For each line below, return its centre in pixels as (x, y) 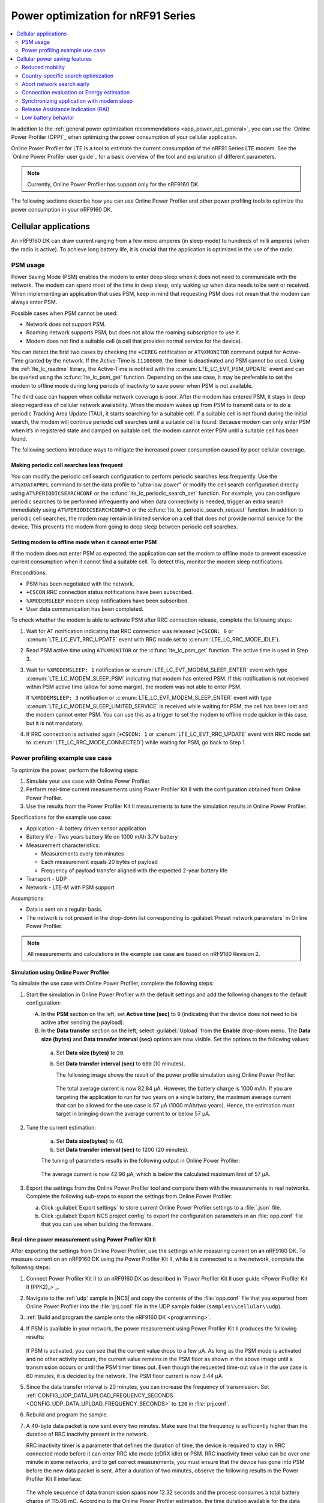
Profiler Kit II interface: (54, 1479)
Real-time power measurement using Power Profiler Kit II (83, 1240)
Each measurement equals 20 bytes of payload (100, 862)
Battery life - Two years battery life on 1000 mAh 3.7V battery (102, 837)
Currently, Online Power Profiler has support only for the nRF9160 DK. (114, 184)
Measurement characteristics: (63, 845)
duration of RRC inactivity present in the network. (87, 1434)
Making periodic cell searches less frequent (67, 465)
